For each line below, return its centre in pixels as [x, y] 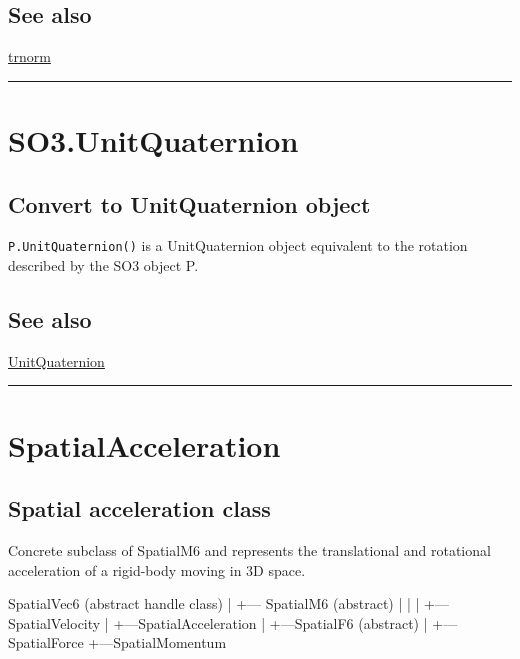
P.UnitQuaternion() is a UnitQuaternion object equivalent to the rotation [238, 245]
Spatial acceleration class [139, 508]
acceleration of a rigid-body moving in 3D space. [157, 569]
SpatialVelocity [54, 622]
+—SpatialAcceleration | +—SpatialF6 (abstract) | [270, 622]
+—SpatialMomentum [157, 642]
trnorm [29, 56]
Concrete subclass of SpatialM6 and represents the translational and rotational [249, 550]
